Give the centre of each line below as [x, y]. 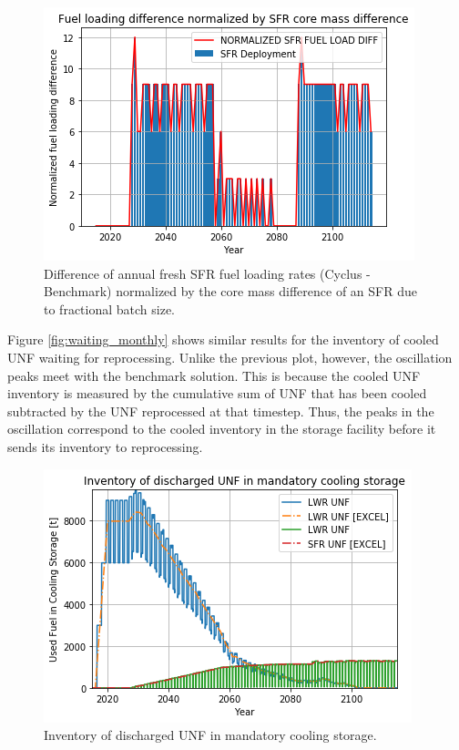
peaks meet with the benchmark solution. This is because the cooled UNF [214, 375]
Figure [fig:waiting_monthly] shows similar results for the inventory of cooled [223, 339]
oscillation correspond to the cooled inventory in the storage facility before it [222, 429]
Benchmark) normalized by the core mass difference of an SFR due [230, 291]
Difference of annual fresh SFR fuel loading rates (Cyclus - [207, 273]
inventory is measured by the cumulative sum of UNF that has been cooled [217, 393]
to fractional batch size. [110, 308]
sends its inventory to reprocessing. [105, 446]
